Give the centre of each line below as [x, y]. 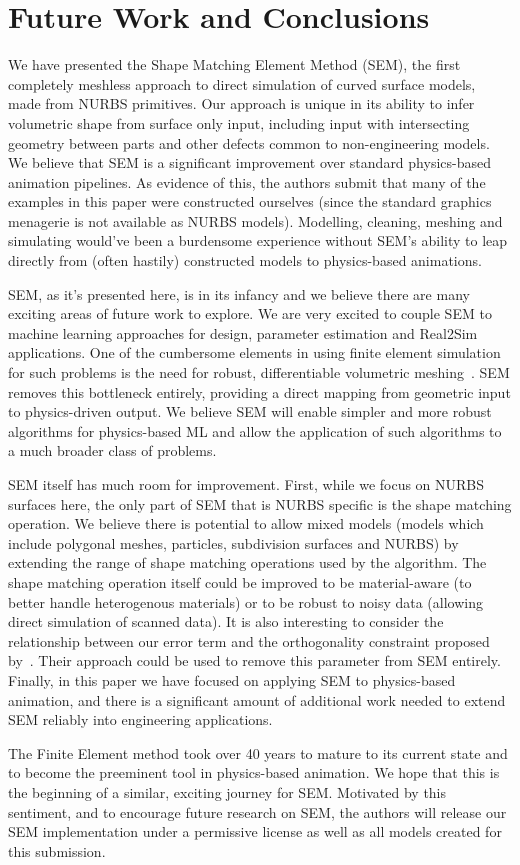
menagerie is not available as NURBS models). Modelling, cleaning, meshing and [255, 220]
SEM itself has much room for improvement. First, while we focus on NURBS [246, 484]
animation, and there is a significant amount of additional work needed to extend [257, 699]
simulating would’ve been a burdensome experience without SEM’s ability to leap [258, 240]
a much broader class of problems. [112, 450]
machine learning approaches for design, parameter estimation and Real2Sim [243, 332]
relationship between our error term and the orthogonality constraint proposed [249, 640]
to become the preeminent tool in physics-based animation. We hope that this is [254, 772]
